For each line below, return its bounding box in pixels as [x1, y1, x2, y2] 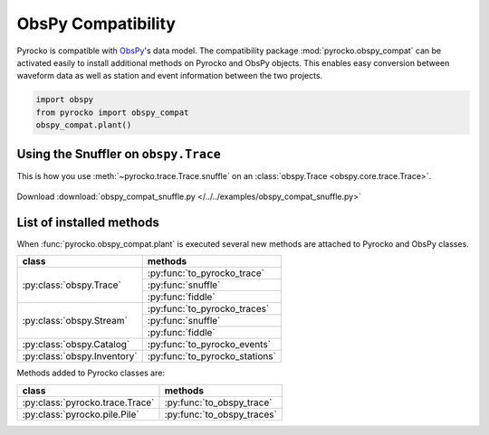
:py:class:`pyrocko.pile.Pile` [22, 408, 139, 421]
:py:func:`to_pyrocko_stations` [147, 350, 276, 363]
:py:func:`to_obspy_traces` [164, 408, 278, 421]
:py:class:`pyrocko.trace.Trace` [22, 396, 155, 409]
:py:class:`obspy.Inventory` [22, 350, 138, 363]
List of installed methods [16, 214, 160, 230]
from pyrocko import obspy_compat [35, 107, 189, 118]
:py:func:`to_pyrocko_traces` [147, 303, 270, 316]
